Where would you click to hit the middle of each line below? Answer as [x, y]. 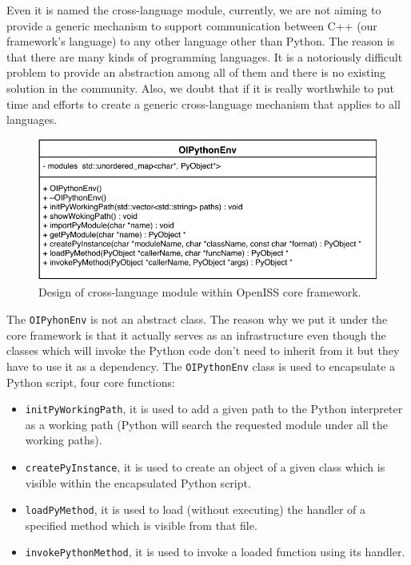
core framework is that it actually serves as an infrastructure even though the [196, 334]
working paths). [64, 440]
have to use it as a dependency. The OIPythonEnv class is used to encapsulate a [201, 366]
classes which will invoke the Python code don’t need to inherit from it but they [203, 350]
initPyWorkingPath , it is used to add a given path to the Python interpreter [214, 409]
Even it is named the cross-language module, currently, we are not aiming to [194, 10]
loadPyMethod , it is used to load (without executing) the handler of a [196, 509]
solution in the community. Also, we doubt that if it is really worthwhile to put [200, 88]
